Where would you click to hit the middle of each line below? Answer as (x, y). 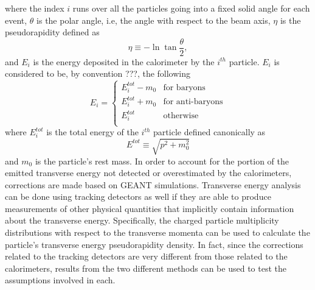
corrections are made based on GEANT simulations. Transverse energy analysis (153, 184)
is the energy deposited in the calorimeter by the (124, 61)
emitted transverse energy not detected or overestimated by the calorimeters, (148, 173)
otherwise (181, 116)
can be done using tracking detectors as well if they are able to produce (138, 196)
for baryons (184, 87)
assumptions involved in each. (60, 280)
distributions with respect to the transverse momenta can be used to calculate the (157, 232)
